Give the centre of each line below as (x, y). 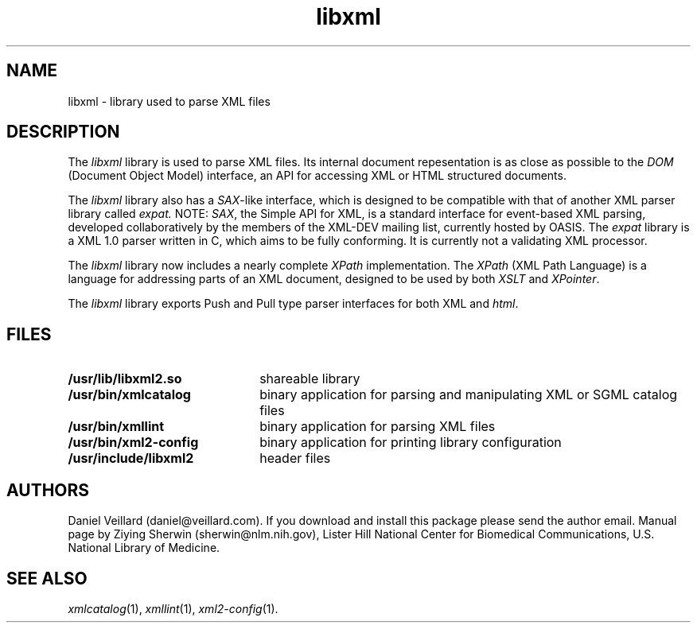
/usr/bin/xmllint (116, 427)
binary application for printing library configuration (411, 443)
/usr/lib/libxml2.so (125, 379)
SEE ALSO (47, 578)
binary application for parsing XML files (378, 427)
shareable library (310, 379)
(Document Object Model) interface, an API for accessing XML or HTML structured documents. (317, 176)
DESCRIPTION (63, 132)
